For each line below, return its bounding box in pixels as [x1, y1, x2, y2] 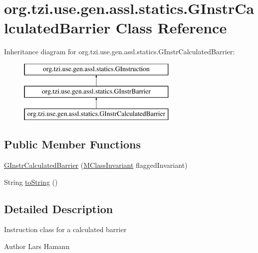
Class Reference [115, 17, 227, 38]
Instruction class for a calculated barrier [4, 224, 127, 235]
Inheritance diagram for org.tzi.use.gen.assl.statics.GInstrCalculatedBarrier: [4, 46, 235, 57]
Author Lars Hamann [4, 241, 70, 252]
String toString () [4, 176, 58, 187]
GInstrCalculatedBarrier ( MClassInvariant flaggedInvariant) [4, 160, 188, 170]
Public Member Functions [4, 136, 141, 152]
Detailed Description [4, 201, 113, 216]
